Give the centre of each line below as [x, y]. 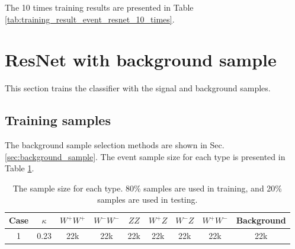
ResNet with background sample [141, 60]
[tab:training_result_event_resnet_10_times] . [90, 19]
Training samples [58, 120]
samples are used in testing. [147, 199]
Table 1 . [20, 168]
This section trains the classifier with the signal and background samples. [138, 88]
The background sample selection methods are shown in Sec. [115, 145]
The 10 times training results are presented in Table [99, 7]
